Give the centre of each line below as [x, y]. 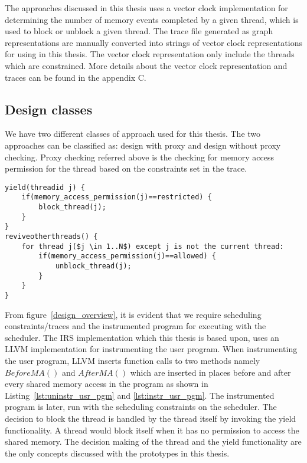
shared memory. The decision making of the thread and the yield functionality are [153, 441]
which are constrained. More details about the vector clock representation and [146, 65]
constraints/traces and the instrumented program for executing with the [135, 326]
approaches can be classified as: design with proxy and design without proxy [143, 145]
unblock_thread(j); [93, 266]
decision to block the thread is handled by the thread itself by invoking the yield [151, 418]
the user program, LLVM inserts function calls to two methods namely [133, 360]
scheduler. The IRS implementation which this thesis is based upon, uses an [142, 337]
